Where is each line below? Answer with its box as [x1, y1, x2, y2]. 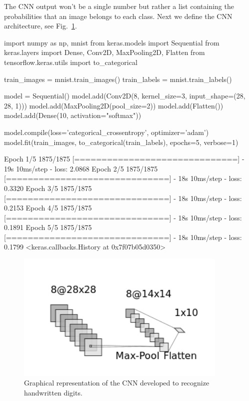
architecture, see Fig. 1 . [4, 20, 77, 31]
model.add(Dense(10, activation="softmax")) [4, 110, 141, 120]
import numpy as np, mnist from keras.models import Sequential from [4, 37, 219, 47]
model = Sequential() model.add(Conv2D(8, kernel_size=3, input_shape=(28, [4, 90, 245, 101]
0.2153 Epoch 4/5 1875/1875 [4, 202, 92, 213]
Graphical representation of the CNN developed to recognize [24, 377, 209, 388]
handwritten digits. [24, 387, 82, 398]
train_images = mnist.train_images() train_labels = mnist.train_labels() [4, 73, 232, 84]
